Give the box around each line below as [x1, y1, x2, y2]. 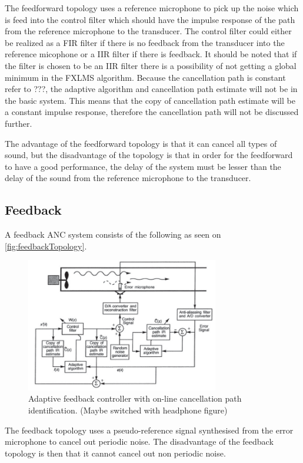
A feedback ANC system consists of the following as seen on [5, 228, 221, 241]
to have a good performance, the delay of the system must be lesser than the [5, 160, 281, 172]
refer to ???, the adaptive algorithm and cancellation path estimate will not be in [5, 83, 298, 95]
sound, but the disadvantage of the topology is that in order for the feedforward [5, 149, 293, 161]
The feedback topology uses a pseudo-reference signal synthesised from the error [5, 423, 294, 436]
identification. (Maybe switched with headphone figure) [28, 404, 228, 416]
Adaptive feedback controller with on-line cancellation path [28, 392, 242, 405]
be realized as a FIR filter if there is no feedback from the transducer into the [5, 36, 285, 48]
